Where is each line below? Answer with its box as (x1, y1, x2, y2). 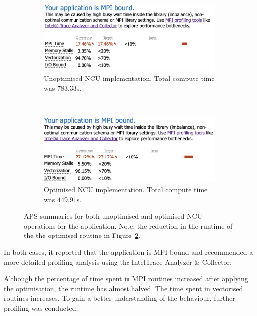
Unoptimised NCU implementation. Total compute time (44, 73, 215, 83)
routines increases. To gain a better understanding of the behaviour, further (4, 293, 235, 303)
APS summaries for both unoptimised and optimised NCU (24, 211, 202, 221)
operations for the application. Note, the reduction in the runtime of (24, 220, 233, 231)
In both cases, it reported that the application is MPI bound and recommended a (4, 247, 253, 257)
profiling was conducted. (4, 302, 78, 313)
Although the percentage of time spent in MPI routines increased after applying (4, 273, 248, 284)
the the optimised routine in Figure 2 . (24, 230, 141, 240)
